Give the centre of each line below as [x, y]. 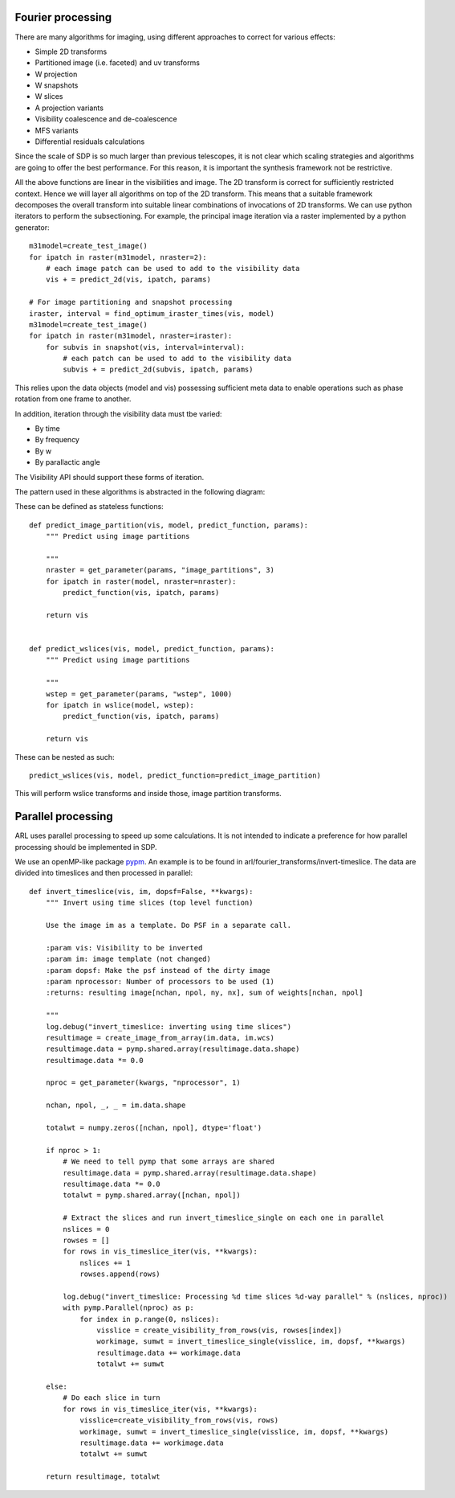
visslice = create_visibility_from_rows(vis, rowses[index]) [219, 1330]
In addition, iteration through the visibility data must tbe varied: [118, 413]
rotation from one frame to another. [73, 399]
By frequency [57, 440]
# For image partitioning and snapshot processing [131, 302]
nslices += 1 [106, 1263]
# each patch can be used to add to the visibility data [177, 359]
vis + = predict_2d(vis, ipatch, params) [128, 280]
